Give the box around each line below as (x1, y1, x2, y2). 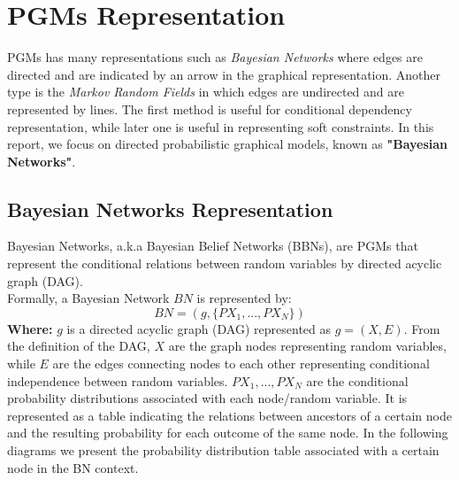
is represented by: (196, 289, 292, 307)
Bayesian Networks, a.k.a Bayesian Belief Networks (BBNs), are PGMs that (7, 236, 418, 255)
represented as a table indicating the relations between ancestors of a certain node (7, 406, 452, 424)
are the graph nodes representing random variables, (168, 337, 447, 355)
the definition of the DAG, (7, 337, 150, 355)
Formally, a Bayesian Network (7, 289, 170, 307)
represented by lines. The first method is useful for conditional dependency (7, 99, 412, 118)
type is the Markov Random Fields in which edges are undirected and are (7, 82, 405, 101)
